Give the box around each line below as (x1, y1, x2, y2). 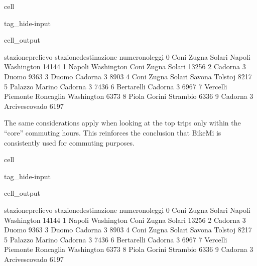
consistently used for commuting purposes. (4, 137, 135, 148)
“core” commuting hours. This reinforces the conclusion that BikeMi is (4, 127, 221, 138)
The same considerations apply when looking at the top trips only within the (4, 117, 241, 128)
